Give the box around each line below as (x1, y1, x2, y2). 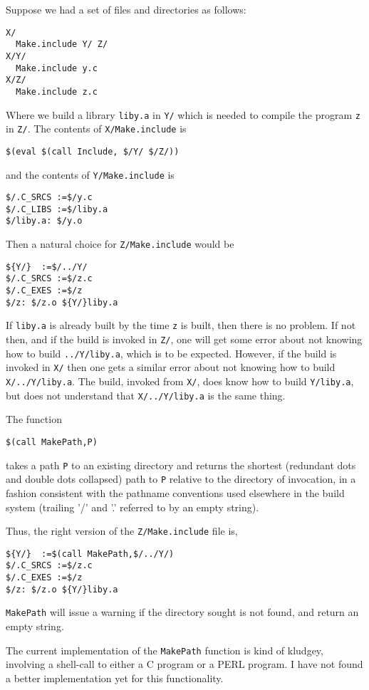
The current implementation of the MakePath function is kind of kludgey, (6, 642, 323, 657)
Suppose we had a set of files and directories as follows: (6, 2, 246, 16)
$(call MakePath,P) (6, 437, 98, 447)
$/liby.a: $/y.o (6, 216, 83, 226)
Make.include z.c (16, 86, 98, 97)
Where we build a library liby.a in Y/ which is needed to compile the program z (6, 107, 360, 122)
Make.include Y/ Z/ (16, 39, 108, 50)
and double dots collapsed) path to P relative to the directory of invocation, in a (6, 471, 356, 486)
